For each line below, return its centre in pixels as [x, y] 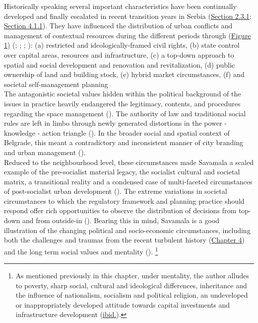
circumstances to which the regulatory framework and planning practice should [124, 201]
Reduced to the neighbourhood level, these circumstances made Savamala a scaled [129, 162]
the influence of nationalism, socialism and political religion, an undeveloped [132, 295]
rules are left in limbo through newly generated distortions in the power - [115, 123]
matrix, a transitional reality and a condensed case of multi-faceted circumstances [128, 181]
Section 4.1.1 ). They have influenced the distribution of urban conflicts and [118, 26]
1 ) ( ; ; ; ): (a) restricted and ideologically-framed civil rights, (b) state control [122, 45]
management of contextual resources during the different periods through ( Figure [128, 35]
